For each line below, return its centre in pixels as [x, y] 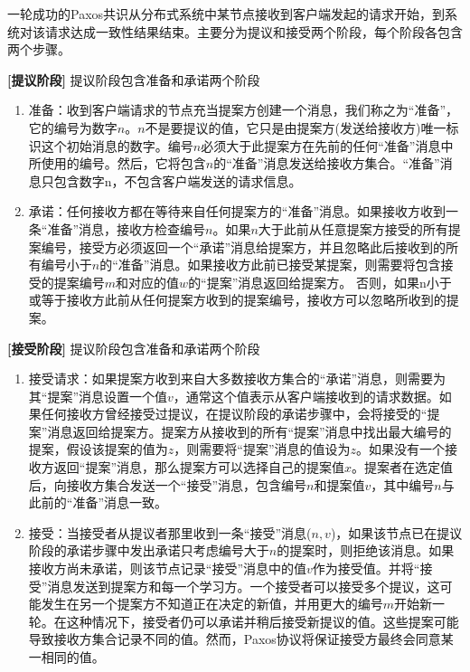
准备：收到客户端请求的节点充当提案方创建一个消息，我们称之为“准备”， [244, 110]
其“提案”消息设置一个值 [98, 396]
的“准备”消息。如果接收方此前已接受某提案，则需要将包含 [270, 265]
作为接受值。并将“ [366, 568]
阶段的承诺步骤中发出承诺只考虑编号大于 [149, 550]
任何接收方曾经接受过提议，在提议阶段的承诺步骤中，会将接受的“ [234, 414]
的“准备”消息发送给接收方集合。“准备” [327, 163]
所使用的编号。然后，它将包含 [117, 163]
